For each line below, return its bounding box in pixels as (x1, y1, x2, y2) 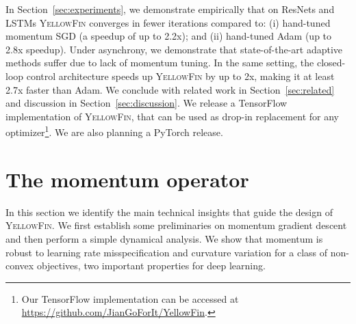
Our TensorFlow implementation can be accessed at (21, 291, 239, 306)
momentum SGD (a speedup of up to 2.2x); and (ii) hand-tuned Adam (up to (5, 29, 332, 43)
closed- (316, 55, 346, 70)
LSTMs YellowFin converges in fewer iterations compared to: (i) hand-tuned (5, 15, 331, 29)
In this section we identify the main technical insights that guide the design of (5, 204, 333, 219)
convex (5, 258, 34, 273)
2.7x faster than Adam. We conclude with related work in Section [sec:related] (5, 82, 335, 96)
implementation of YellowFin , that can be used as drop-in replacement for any (5, 109, 339, 123)
